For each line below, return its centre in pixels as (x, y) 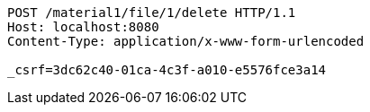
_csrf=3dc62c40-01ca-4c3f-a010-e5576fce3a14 (167, 70)
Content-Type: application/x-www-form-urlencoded (186, 41)
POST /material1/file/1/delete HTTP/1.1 (152, 13)
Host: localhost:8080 (83, 27)
